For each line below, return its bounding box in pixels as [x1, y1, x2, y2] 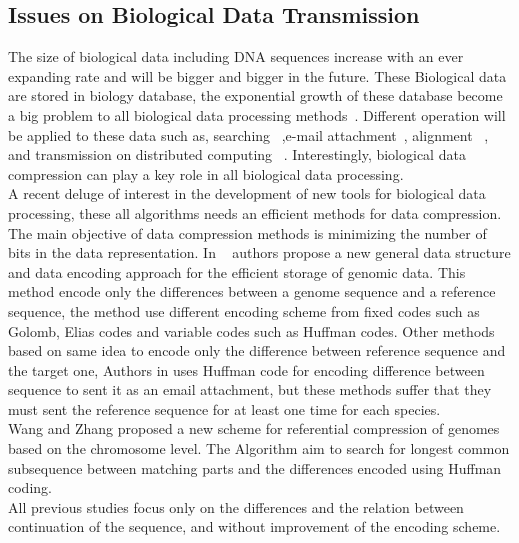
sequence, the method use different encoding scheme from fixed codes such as [8, 300, 480, 321]
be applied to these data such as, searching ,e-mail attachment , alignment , [8, 124, 489, 145]
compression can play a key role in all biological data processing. [8, 163, 404, 184]
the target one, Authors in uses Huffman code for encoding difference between [8, 359, 485, 380]
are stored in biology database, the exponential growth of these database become [8, 85, 503, 106]
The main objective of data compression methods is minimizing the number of [8, 222, 487, 243]
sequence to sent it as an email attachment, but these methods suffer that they [8, 379, 492, 400]
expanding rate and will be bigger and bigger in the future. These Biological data [8, 65, 507, 86]
